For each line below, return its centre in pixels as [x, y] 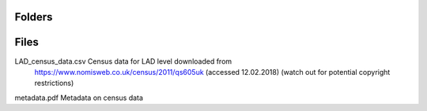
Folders [34, 17]
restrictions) [54, 83]
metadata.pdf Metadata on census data [79, 98]
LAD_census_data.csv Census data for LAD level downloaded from [123, 61]
